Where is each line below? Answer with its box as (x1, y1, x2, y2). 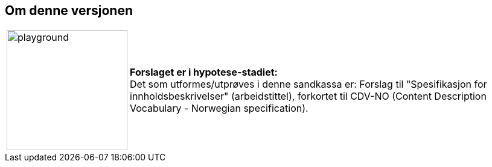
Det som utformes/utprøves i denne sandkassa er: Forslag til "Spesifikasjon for (130, 78, 487, 91)
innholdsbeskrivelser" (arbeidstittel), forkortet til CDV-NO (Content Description (130, 90, 487, 103)
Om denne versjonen (5, 3, 133, 18)
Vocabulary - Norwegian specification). (130, 102, 308, 115)
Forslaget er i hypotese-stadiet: (130, 66, 278, 79)
